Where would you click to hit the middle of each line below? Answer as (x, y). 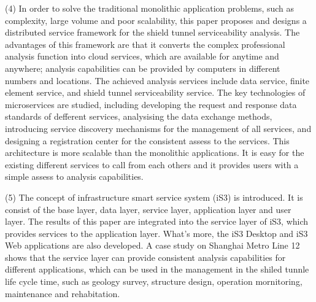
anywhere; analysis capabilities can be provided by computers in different (143, 68)
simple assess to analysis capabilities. (74, 176)
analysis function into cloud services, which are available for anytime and (142, 56)
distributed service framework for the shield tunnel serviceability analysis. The (152, 32)
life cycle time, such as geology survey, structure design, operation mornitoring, (154, 281)
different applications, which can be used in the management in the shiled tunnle (157, 269)
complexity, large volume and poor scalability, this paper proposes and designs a (156, 20)
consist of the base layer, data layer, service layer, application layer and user (148, 209)
